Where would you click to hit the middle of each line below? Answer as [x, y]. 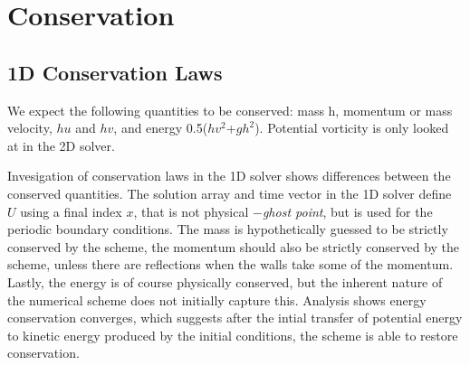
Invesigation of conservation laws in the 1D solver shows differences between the [229, 176]
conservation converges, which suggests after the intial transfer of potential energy [235, 318]
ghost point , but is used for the [347, 211]
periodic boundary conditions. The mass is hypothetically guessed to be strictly [228, 229]
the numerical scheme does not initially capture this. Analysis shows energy [217, 299]
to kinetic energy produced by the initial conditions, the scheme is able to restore [233, 335]
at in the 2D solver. [61, 145]
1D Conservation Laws [115, 72]
